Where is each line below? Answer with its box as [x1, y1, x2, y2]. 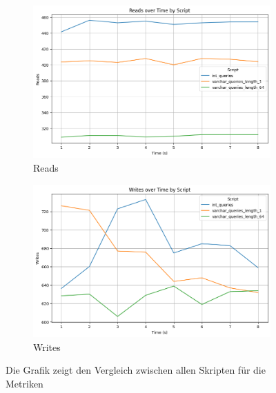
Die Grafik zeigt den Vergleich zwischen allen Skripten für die [6, 363, 266, 377]
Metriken [6, 376, 43, 390]
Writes [33, 339, 61, 354]
